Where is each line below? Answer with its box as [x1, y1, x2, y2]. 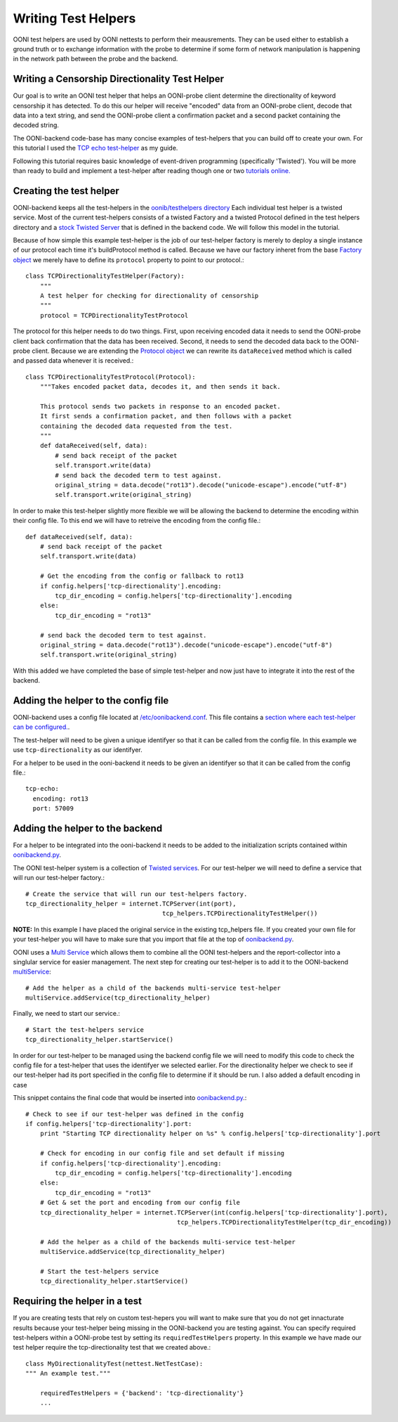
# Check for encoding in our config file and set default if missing [39, 1149, 285, 1158]
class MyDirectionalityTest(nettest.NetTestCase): [25, 1359, 204, 1367]
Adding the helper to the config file [13, 694, 169, 706]
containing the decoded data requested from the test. [39, 422, 233, 430]
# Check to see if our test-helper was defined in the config [25, 1110, 244, 1118]
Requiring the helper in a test [13, 1295, 142, 1307]
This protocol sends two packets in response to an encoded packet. [39, 402, 281, 411]
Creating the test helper [13, 185, 119, 197]
